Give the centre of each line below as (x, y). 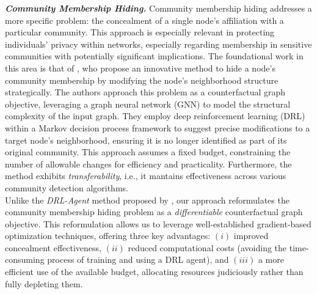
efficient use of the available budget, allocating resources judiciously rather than (154, 272)
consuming (25, 259)
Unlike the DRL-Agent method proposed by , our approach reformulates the (147, 200)
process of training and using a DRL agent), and (138, 259)
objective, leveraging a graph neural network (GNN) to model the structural (148, 104)
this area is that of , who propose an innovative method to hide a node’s (140, 68)
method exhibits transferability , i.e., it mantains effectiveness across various (146, 176)
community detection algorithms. (67, 187)
